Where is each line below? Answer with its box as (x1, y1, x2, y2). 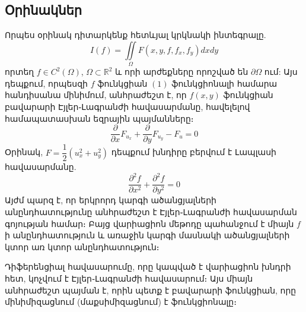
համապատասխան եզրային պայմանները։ (5, 112, 194, 124)
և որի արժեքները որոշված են (115, 65, 248, 78)
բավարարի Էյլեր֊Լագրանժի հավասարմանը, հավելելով (5, 100, 250, 112)
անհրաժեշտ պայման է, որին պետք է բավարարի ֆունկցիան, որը (5, 283, 297, 296)
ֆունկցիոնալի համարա (171, 77, 278, 89)
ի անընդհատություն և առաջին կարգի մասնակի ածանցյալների (5, 229, 290, 241)
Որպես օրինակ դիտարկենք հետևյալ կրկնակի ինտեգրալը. (5, 29, 266, 41)
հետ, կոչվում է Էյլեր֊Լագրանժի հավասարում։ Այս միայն (5, 272, 253, 284)
